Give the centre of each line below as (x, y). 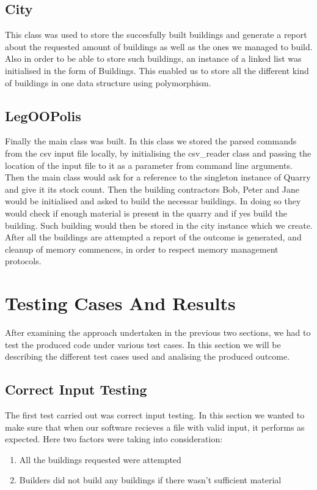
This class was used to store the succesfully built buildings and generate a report (156, 35)
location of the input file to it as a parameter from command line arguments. (149, 165)
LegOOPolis (43, 115)
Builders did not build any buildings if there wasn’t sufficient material (150, 480)
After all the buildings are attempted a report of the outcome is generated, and (153, 237)
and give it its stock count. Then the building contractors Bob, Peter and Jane (152, 189)
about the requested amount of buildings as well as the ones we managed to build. (159, 46)
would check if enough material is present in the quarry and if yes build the (146, 213)
